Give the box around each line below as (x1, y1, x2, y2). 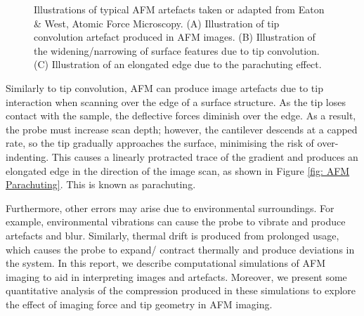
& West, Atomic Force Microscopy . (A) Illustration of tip (34, 15, 280, 30)
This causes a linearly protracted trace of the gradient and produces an (51, 149, 358, 164)
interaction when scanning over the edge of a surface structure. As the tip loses (6, 94, 346, 109)
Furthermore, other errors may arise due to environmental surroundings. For (6, 200, 334, 215)
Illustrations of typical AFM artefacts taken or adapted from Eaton (34, 2, 325, 16)
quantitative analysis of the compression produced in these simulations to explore (6, 283, 356, 298)
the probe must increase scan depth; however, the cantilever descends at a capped (6, 121, 358, 136)
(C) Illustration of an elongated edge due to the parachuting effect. (34, 57, 322, 72)
